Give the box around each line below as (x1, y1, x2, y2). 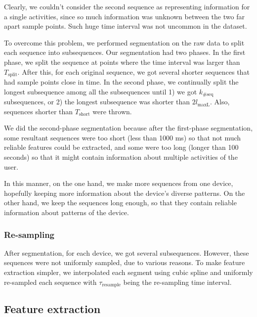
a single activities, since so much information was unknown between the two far (4, 11, 245, 21)
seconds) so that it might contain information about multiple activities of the (4, 152, 238, 162)
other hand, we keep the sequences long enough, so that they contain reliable (4, 197, 237, 208)
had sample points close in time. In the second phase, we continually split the (4, 77, 239, 87)
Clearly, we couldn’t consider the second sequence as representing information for (4, 1, 250, 11)
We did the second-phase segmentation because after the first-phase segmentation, (4, 123, 253, 133)
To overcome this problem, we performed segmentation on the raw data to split (4, 37, 245, 47)
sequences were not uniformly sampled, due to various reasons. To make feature (4, 257, 245, 268)
